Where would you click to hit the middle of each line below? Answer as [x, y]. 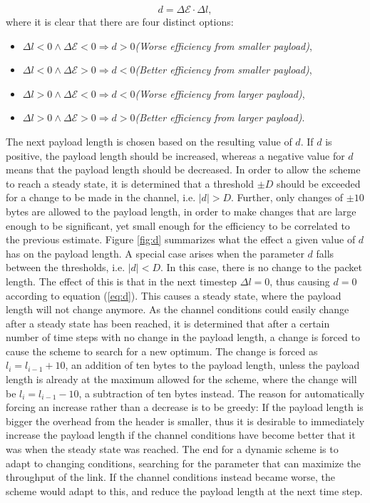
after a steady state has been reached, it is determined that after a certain [168, 323]
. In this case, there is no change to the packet [261, 267]
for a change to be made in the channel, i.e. [101, 197]
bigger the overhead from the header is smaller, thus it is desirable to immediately [185, 421]
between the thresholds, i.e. [66, 267]
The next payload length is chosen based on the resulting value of [149, 141]
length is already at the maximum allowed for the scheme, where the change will [181, 379]
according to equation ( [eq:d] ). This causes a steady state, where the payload [174, 295]
